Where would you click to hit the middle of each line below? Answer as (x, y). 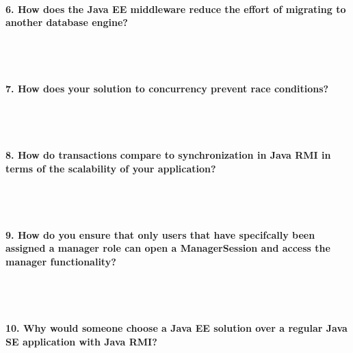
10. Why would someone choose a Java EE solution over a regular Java (176, 327)
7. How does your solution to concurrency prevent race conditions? (167, 89)
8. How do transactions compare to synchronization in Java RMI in (168, 155)
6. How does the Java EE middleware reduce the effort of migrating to (176, 9)
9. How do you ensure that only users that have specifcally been (160, 234)
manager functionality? (61, 261)
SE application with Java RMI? (81, 341)
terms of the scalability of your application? (111, 168)
